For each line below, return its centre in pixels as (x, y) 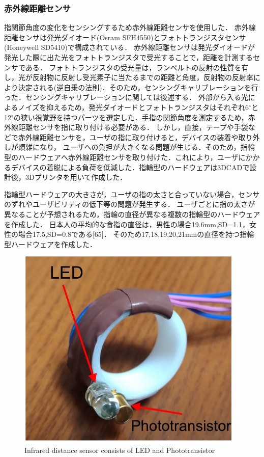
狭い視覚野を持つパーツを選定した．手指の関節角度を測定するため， (134, 117)
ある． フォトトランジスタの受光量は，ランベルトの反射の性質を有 (137, 67)
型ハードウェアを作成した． (50, 244)
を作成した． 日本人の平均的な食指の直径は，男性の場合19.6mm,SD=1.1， (127, 224)
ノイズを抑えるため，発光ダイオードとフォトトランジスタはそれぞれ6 (134, 107)
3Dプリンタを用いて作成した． (76, 177)
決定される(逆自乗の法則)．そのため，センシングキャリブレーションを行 (138, 87)
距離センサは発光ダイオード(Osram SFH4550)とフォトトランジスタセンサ (125, 37)
